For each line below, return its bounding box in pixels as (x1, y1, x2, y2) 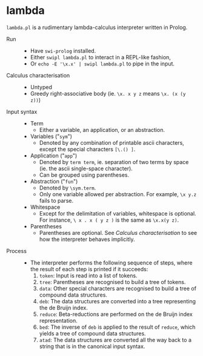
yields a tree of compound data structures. (39, 329, 147, 337)
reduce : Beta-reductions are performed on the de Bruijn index (39, 310, 193, 318)
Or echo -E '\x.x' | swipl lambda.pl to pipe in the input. (30, 60, 175, 67)
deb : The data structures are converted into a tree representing (39, 297, 196, 305)
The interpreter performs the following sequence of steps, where (30, 259, 193, 266)
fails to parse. (39, 197, 74, 204)
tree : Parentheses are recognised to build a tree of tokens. (39, 278, 186, 285)
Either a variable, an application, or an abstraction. (39, 126, 165, 133)
